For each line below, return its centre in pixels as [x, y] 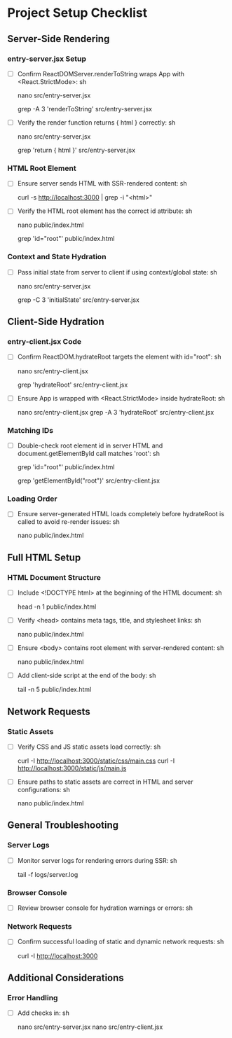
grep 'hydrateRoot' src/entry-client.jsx [73, 385]
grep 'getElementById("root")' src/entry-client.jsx [88, 480]
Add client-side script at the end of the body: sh [87, 676]
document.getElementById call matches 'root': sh [88, 453]
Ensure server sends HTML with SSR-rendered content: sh [102, 184]
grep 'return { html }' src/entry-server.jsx [76, 150]
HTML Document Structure [54, 577]
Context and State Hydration [57, 257]
